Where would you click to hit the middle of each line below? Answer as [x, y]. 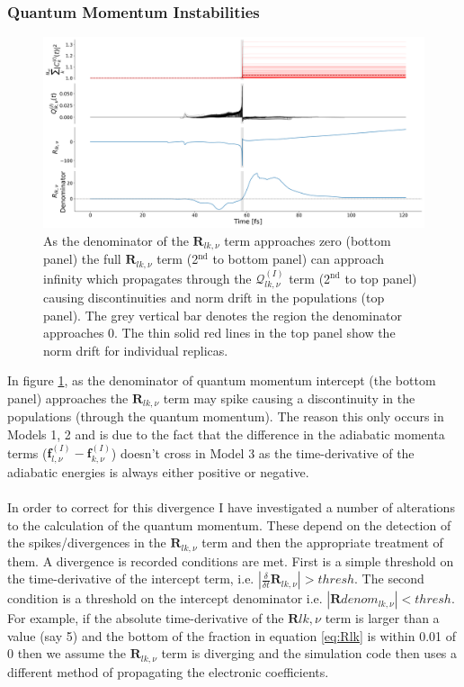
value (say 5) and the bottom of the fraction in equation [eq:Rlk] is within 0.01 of [232, 635]
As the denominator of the [116, 240]
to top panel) [381, 278]
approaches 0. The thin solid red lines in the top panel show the [219, 333]
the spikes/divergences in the [87, 542]
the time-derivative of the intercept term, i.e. [131, 579]
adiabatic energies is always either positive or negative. [158, 471]
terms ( [27, 452]
